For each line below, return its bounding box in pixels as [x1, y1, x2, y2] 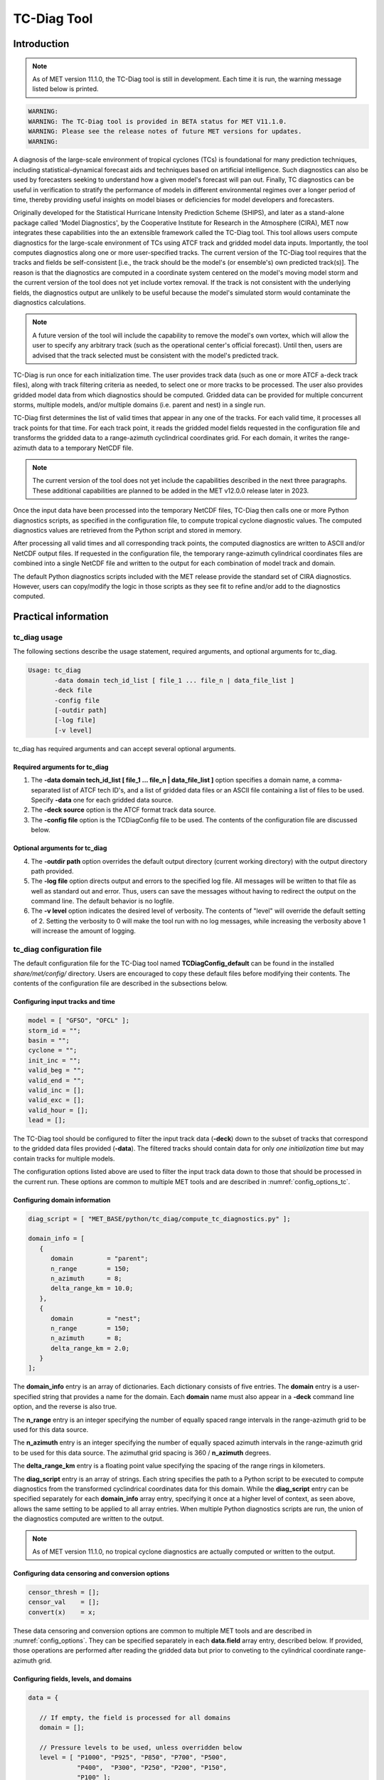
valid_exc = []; [28, 1096, 85, 1104]
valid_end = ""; [28, 1076, 85, 1084]
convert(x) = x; [28, 1608, 96, 1616]
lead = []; [28, 1116, 66, 1124]
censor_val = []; [28, 1598, 100, 1606]
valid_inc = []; [28, 1086, 85, 1094]
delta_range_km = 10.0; [50, 1284, 134, 1292]
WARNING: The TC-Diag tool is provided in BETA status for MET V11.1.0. [28, 117, 287, 125]
